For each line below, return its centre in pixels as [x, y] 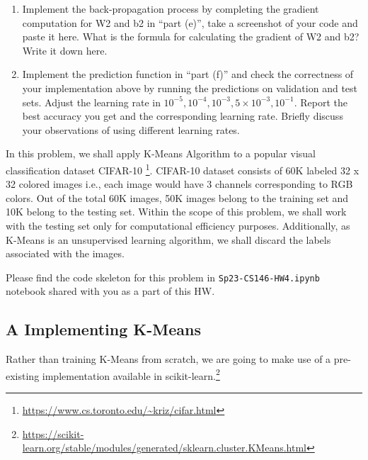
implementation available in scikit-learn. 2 [131, 374]
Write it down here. [65, 50]
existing [23, 375]
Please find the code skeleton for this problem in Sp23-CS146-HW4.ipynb [163, 277]
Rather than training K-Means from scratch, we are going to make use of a [168, 359]
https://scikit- [53, 433]
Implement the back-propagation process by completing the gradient [171, 9]
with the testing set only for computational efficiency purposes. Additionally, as [178, 225]
